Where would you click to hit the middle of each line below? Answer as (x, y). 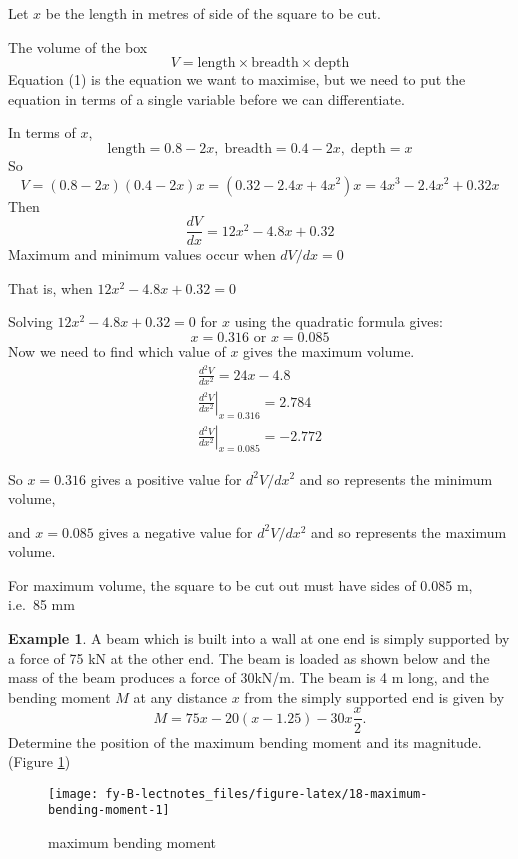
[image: (73, 793)
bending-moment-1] (109, 810)
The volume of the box (78, 46)
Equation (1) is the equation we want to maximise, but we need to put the (237, 79)
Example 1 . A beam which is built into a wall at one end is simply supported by (259, 638)
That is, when (50, 287)
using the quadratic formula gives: (338, 321)
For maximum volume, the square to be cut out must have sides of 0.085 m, (240, 584)
